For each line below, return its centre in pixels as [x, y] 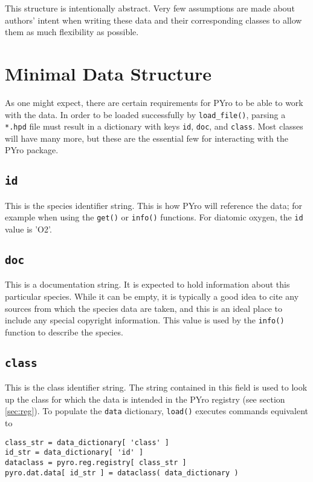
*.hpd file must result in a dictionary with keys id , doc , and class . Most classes [154, 126]
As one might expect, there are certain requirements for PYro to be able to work [154, 102]
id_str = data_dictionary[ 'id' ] [74, 453]
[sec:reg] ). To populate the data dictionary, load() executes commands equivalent [157, 411]
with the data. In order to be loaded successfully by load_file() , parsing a [145, 114]
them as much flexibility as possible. [72, 32]
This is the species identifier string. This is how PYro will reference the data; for [154, 205]
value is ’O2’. [28, 229]
